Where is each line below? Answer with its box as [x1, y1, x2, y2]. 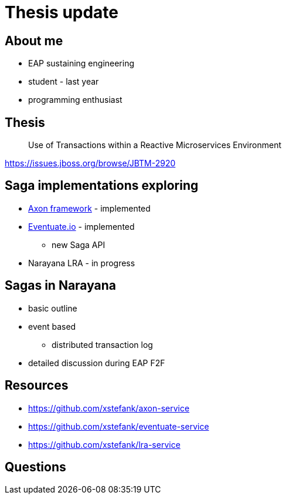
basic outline [28, 303, 77, 313]
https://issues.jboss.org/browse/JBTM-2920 [5, 158, 176, 169]
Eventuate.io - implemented [28, 221, 135, 232]
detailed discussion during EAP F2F [28, 357, 165, 368]
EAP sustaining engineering [28, 58, 135, 69]
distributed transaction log [52, 339, 153, 350]
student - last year [28, 76, 99, 87]
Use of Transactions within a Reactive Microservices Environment [28, 140, 281, 150]
